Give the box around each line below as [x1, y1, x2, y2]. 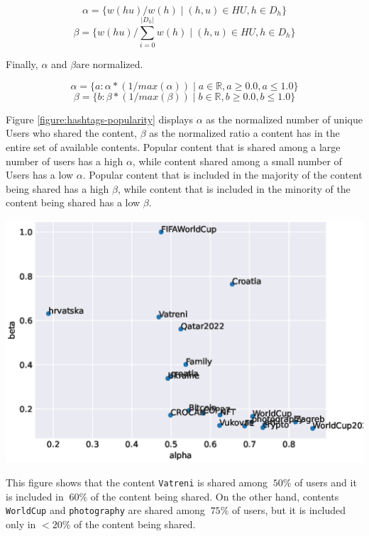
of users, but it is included [231, 503, 346, 518]
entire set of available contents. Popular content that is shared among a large [6, 139, 341, 154]
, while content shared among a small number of [132, 153, 342, 168]
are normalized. [76, 57, 143, 72]
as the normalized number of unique [206, 111, 363, 126]
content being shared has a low [6, 195, 141, 210]
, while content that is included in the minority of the [117, 181, 351, 196]
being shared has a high [6, 181, 109, 196]
